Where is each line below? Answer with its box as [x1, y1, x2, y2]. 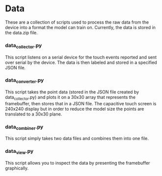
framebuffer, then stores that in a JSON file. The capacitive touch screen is [5, 100, 157, 106]
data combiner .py [5, 123, 44, 131]
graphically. [5, 165, 29, 171]
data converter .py [5, 77, 44, 85]
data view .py [5, 148, 34, 155]
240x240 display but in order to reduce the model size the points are [5, 106, 144, 112]
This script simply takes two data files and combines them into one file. [5, 136, 149, 142]
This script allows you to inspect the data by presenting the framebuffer [5, 160, 150, 166]
